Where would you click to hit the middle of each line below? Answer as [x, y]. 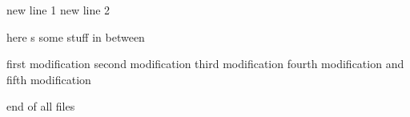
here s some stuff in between [76, 36]
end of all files [41, 106]
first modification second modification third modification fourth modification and [205, 64]
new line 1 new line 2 [58, 10]
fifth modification [49, 79]
